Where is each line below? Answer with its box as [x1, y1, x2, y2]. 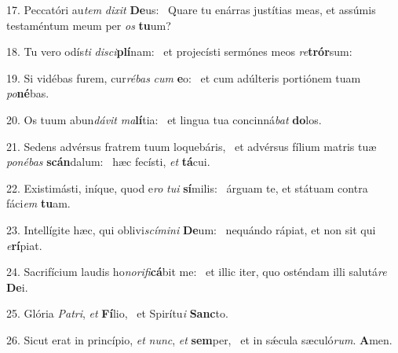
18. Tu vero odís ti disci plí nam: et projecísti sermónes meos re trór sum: [6, 43, 352, 60]
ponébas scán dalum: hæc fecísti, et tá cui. [6, 153, 210, 170]
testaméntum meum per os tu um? [6, 17, 171, 33]
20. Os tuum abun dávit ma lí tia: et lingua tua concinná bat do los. [6, 111, 322, 127]
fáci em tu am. [6, 195, 71, 211]
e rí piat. [6, 237, 42, 253]
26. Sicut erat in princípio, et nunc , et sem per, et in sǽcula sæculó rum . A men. [6, 331, 393, 347]
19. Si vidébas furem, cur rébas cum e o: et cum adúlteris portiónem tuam [6, 69, 361, 86]
